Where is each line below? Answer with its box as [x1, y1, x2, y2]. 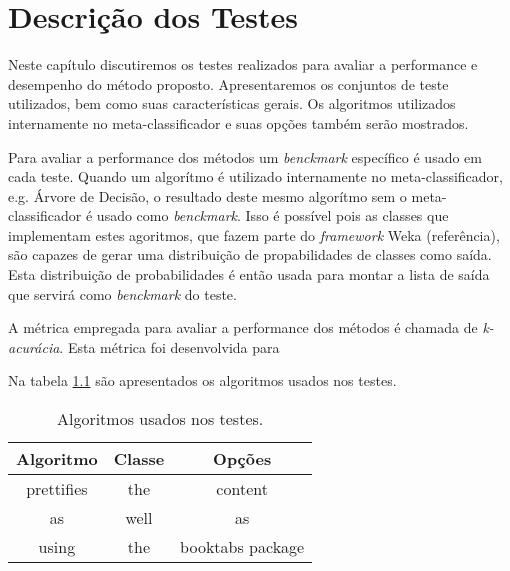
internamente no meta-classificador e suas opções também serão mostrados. [8, 112, 469, 133]
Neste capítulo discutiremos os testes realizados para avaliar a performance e [8, 54, 478, 75]
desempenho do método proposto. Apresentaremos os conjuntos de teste [8, 73, 449, 94]
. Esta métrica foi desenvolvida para [59, 336, 280, 357]
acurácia [8, 336, 60, 357]
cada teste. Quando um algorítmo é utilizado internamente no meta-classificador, [8, 166, 503, 187]
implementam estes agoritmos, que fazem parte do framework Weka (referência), [8, 224, 500, 245]
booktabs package [180, 535, 305, 559]
